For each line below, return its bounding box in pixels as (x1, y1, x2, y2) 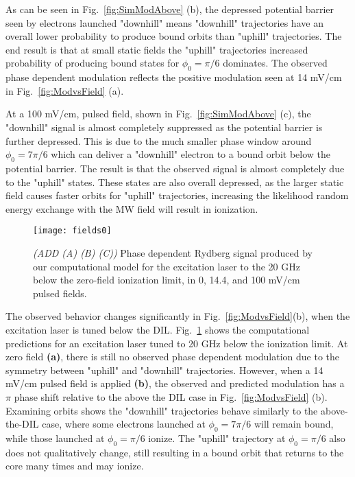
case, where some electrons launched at (42, 417, 206, 431)
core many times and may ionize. (5, 458, 144, 473)
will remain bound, (254, 417, 334, 431)
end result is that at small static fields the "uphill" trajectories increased (5, 42, 308, 56)
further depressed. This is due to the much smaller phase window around (5, 133, 312, 148)
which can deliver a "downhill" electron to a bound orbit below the (51, 147, 331, 161)
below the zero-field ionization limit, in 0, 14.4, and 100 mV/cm (33, 272, 300, 287)
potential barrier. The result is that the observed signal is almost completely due (5, 161, 345, 175)
